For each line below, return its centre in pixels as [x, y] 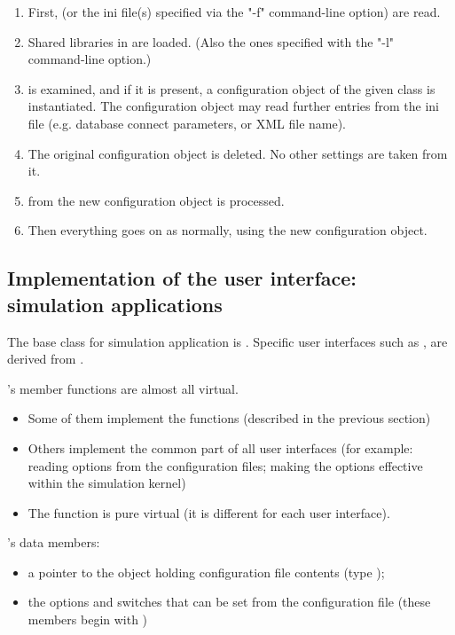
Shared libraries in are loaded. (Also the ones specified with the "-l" [211, 41]
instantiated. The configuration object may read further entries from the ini [233, 106]
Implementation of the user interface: [182, 278]
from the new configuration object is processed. [156, 200]
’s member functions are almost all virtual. [123, 388]
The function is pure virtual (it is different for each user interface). [209, 512]
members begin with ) [88, 619]
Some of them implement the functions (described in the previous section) [229, 418]
